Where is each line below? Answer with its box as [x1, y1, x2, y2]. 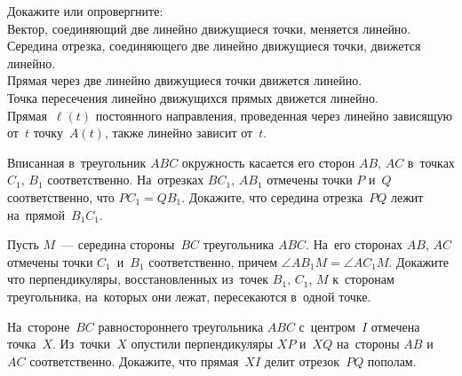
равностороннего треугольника [98, 317, 264, 335]
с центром [299, 317, 355, 335]
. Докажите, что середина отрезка [181, 187, 363, 206]
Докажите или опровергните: [7, 2, 163, 20]
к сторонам [332, 270, 394, 288]
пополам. [367, 351, 417, 370]
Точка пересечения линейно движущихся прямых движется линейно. [7, 88, 378, 106]
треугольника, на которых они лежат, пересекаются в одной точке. [7, 286, 371, 305]
